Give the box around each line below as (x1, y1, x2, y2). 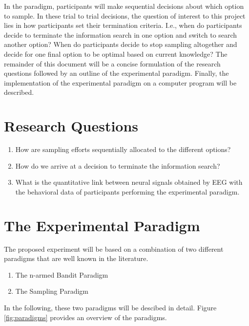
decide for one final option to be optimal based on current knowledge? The (4, 48, 228, 59)
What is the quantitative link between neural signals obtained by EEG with (15, 177, 243, 187)
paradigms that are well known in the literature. (4, 253, 148, 263)
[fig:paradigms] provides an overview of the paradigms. (4, 312, 167, 322)
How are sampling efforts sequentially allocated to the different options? (15, 144, 231, 154)
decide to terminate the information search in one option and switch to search (4, 29, 237, 40)
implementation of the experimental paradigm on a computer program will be (4, 77, 237, 87)
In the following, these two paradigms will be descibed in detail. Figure (4, 302, 217, 312)
